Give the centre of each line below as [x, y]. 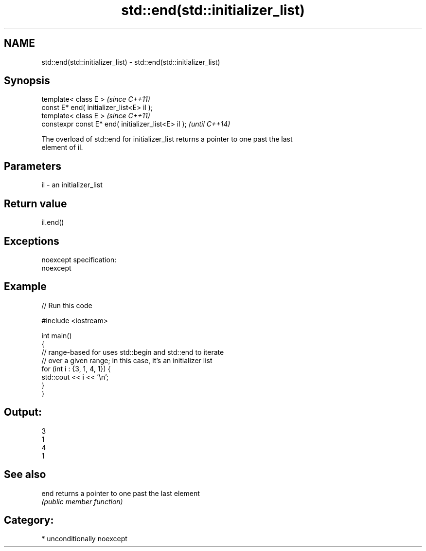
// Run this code [67, 305]
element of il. [62, 147]
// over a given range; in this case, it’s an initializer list [127, 360]
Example [25, 287]
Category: [29, 520]
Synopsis [27, 81]
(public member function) [82, 501]
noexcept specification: [79, 259]
